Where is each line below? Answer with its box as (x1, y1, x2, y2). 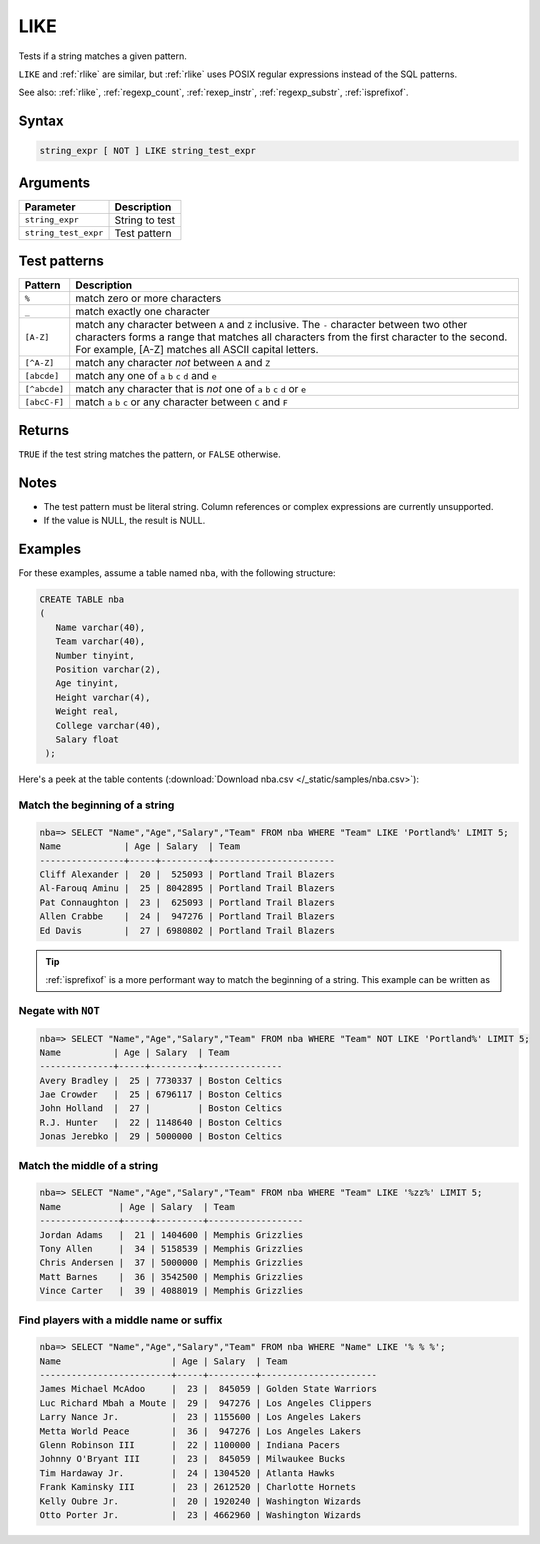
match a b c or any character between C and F (75, 395, 289, 409)
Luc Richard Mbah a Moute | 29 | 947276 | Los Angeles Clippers (39, 1397, 372, 1409)
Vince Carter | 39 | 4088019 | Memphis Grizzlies (39, 1285, 304, 1297)
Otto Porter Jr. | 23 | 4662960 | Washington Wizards (39, 1509, 362, 1520)
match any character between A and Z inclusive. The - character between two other (75, 318, 468, 332)
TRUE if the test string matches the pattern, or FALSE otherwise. (18, 448, 281, 460)
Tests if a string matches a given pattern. (18, 50, 187, 62)
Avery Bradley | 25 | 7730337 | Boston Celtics (39, 1075, 283, 1086)
